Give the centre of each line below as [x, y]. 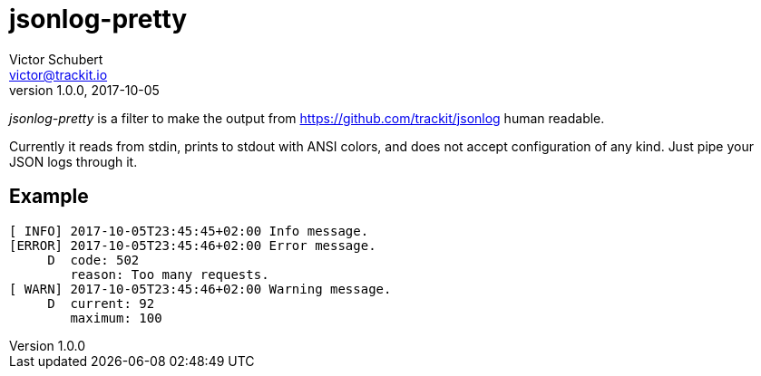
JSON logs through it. [73, 161]
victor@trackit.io [59, 74]
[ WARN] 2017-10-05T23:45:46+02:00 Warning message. [200, 289]
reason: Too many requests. [170, 274]
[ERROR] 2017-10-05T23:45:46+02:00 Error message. [193, 245]
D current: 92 [101, 303]
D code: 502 [93, 260]
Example [49, 197]
